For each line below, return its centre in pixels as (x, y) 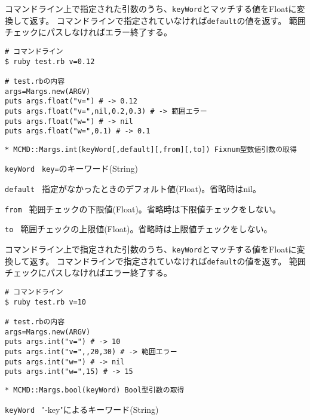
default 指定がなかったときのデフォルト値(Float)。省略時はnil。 (133, 189)
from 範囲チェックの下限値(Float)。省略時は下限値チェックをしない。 (143, 209)
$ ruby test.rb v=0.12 (50, 61)
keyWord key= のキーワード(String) (71, 168)
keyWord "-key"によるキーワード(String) (82, 409)
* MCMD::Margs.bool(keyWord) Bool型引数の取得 (95, 390)
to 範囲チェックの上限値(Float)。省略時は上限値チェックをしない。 (139, 229)
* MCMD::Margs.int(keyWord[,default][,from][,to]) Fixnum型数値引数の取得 (151, 149)
